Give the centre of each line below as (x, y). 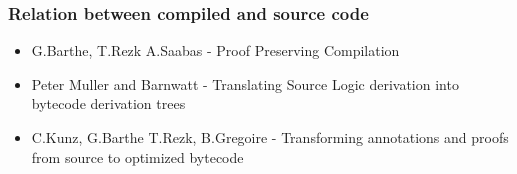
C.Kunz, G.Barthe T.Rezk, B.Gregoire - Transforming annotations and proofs (270, 137)
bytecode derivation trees (108, 103)
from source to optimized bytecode (137, 156)
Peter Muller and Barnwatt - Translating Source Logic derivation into (245, 83)
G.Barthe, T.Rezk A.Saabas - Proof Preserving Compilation (215, 50)
